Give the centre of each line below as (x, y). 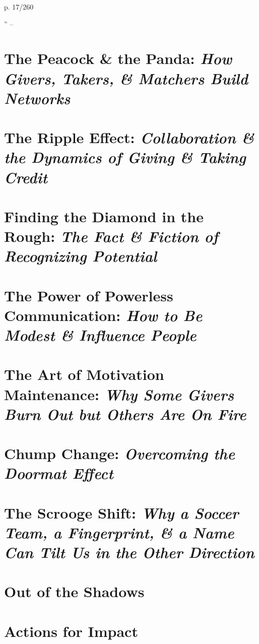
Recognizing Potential (81, 256)
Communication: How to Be (103, 315)
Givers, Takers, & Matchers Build (126, 78)
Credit (26, 177)
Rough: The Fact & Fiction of (111, 236)
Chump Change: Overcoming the (120, 454)
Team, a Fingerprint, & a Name (119, 532)
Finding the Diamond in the (104, 216)
